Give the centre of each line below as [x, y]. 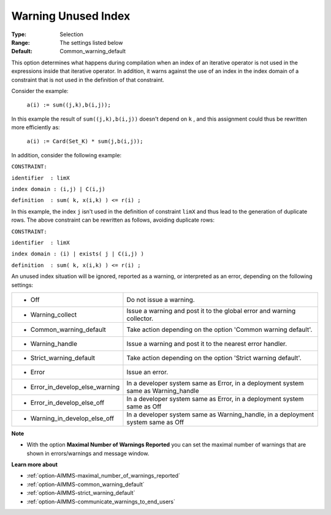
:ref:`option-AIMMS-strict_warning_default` [81, 493]
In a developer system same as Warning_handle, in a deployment [220, 415]
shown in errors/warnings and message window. [88, 453]
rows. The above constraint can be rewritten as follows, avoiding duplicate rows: [113, 220]
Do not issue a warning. [161, 299]
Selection [72, 34]
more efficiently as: [36, 127]
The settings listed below [91, 42]
